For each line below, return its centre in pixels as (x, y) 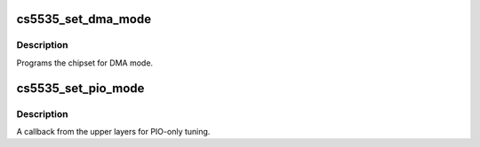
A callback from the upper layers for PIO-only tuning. (113, 131)
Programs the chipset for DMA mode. (85, 63)
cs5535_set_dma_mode (84, 19)
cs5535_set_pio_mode (80, 88)
